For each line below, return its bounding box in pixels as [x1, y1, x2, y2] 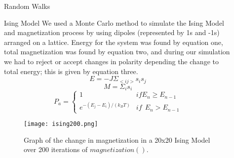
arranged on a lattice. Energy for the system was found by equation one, [4, 37, 223, 47]
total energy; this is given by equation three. [4, 66, 138, 76]
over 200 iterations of [24, 144, 88, 155]
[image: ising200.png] [24, 120, 98, 128]
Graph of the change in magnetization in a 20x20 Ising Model [24, 134, 210, 145]
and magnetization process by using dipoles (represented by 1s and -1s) [4, 27, 220, 38]
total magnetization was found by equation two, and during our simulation [4, 46, 230, 57]
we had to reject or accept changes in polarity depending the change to [4, 56, 219, 66]
